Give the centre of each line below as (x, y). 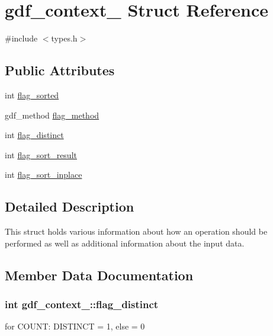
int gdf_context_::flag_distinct (82, 304)
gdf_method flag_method (52, 115)
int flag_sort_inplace (44, 175)
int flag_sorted (32, 95)
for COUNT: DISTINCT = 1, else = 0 (75, 326)
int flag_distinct (34, 135)
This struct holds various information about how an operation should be (136, 231)
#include (21, 38)
